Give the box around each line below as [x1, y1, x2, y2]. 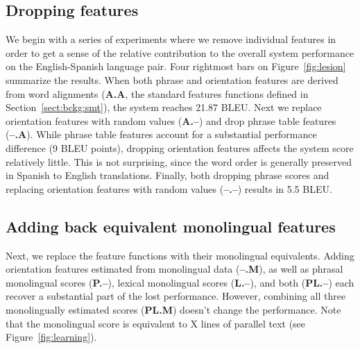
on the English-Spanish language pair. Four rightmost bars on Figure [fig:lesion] [6, 59, 346, 74]
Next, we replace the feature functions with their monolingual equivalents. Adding [6, 248, 354, 262]
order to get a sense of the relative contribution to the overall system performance [6, 45, 354, 60]
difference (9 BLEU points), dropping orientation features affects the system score [6, 140, 354, 155]
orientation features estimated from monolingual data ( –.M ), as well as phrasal [6, 262, 343, 276]
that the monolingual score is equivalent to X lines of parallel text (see [6, 316, 306, 330]
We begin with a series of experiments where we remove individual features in [6, 32, 336, 46]
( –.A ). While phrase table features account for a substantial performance [6, 127, 317, 142]
